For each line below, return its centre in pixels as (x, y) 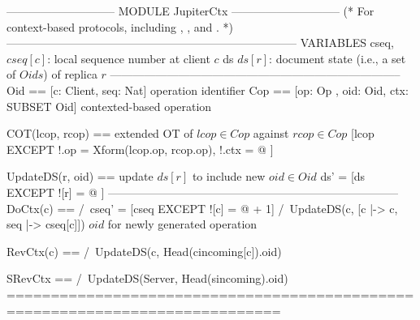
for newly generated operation (182, 224)
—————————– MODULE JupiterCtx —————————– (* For (191, 11)
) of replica (70, 74)
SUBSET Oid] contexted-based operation (109, 106)
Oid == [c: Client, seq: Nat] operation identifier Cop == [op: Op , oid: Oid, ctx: (208, 90)
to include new (229, 176)
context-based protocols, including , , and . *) (120, 26)
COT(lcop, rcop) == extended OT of (100, 133)
